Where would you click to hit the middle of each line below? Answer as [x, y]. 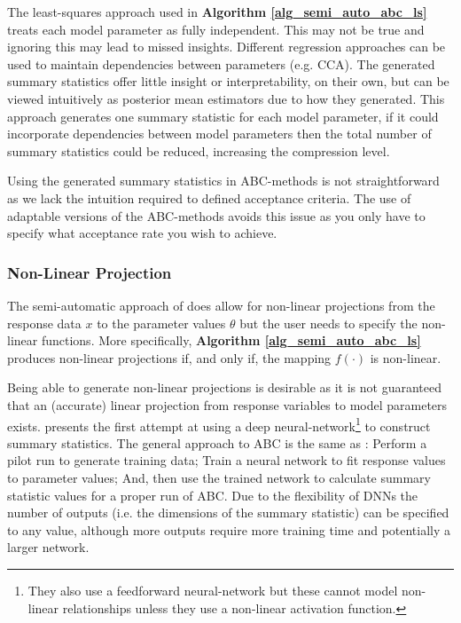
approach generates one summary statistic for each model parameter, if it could [223, 116]
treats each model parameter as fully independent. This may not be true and [216, 29]
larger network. [48, 547]
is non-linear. [406, 357]
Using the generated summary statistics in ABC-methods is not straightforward [223, 181]
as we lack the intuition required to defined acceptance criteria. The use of [209, 197]
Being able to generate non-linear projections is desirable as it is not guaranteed [224, 387]
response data [44, 323]
